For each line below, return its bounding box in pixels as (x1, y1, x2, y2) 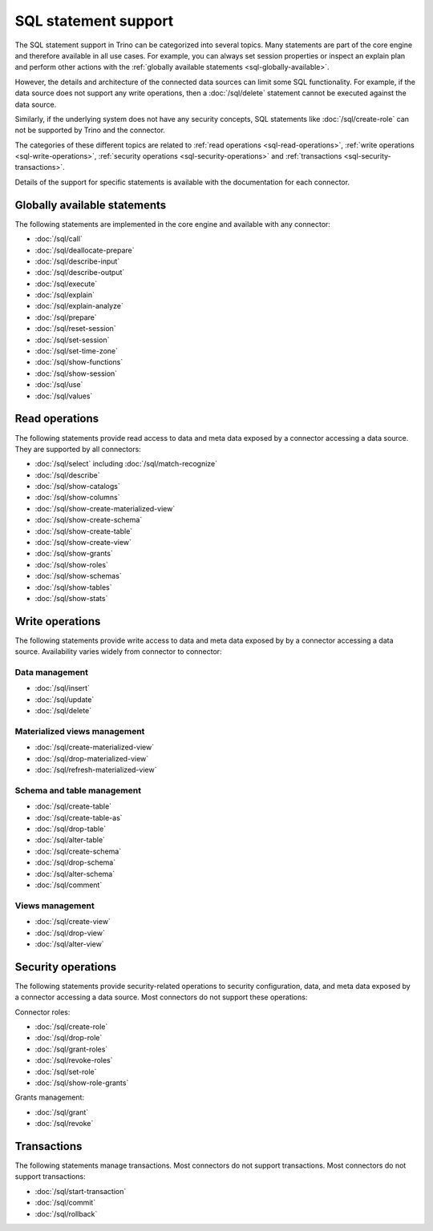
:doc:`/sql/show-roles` (34, 559, 108, 569)
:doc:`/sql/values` (34, 391, 93, 401)
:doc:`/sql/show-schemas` (34, 571, 122, 581)
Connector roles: (14, 1007, 71, 1017)
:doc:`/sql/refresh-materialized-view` (34, 765, 157, 775)
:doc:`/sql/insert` (34, 684, 90, 693)
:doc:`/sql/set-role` (34, 1067, 97, 1076)
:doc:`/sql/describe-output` (34, 268, 125, 277)
